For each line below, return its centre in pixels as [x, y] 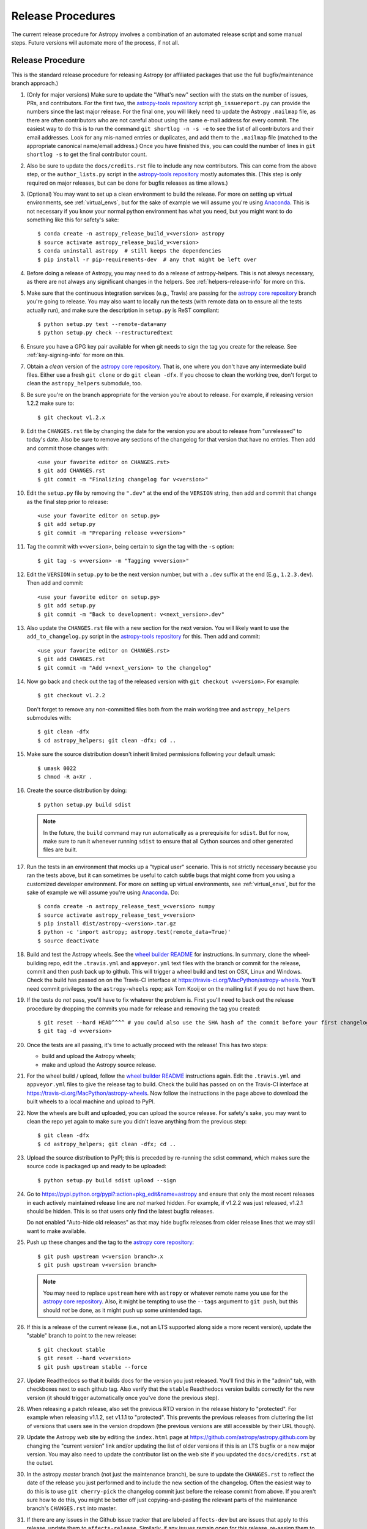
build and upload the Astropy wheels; [89, 1056]
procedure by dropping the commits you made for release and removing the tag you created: [144, 1009]
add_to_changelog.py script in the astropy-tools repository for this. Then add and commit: [143, 637]
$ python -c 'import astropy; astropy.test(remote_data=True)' [134, 932]
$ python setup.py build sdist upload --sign [107, 1180]
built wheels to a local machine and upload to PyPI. [91, 1101]
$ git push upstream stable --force [92, 1367]
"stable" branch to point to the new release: [82, 1336]
